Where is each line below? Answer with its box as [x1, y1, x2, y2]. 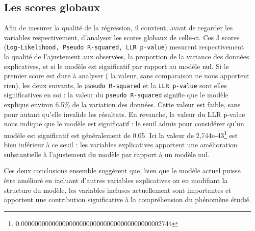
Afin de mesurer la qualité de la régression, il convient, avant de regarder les [4, 23, 233, 33]
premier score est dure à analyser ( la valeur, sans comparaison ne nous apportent [4, 70, 250, 81]
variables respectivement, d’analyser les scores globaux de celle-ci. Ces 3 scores [4, 32, 240, 42]
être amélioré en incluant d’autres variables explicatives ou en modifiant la [4, 175, 228, 185]
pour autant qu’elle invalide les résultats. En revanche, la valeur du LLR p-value [4, 109, 245, 119]
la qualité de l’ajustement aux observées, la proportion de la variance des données [4, 51, 249, 62]
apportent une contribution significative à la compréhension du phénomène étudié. [4, 194, 251, 205]
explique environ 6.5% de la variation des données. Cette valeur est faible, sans [4, 99, 241, 110]
